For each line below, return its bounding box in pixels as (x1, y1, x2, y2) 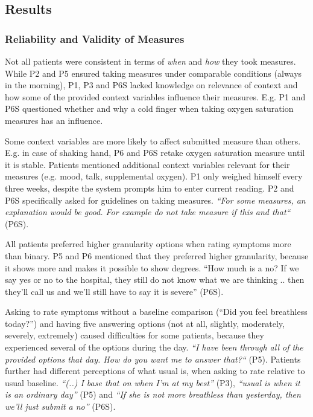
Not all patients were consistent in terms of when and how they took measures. (5, 55, 296, 67)
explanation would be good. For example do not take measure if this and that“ (5, 205, 291, 218)
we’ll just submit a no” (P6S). (5, 400, 116, 413)
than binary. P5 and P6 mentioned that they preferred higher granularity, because (5, 249, 309, 262)
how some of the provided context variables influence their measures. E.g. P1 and (5, 90, 306, 103)
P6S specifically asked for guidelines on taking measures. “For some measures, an (5, 193, 306, 206)
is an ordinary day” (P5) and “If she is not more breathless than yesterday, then (5, 388, 301, 401)
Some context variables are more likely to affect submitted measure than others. (5, 134, 301, 147)
